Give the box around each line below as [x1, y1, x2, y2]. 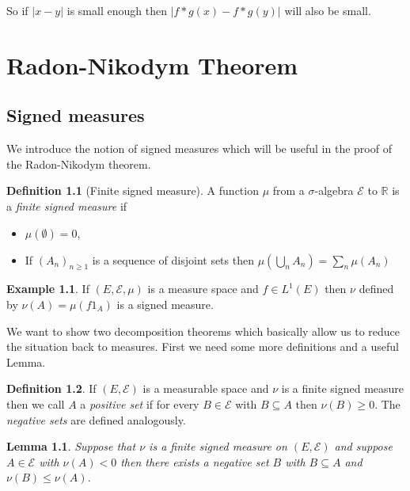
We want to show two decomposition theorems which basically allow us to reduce [6, 322, 401, 339]
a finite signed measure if [6, 197, 127, 214]
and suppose [334, 438, 393, 455]
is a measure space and [147, 280, 259, 297]
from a [272, 182, 305, 199]
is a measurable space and [142, 380, 269, 397]
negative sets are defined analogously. [6, 411, 186, 428]
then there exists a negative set [120, 453, 269, 470]
